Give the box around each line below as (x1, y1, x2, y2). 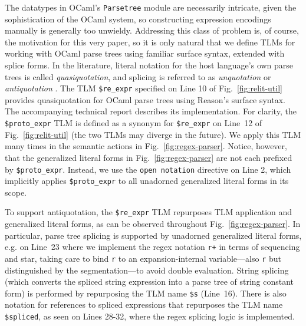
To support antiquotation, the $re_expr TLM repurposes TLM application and (5, 206, 292, 218)
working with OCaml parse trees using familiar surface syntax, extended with (5, 47, 285, 60)
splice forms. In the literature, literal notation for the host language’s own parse (5, 59, 294, 71)
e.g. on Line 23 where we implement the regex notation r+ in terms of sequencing (5, 241, 300, 253)
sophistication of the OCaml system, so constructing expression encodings (5, 12, 271, 25)
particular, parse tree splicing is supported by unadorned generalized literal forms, (5, 229, 302, 241)
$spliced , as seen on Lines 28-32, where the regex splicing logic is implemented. (5, 310, 295, 322)
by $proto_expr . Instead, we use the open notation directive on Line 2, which (5, 163, 291, 175)
